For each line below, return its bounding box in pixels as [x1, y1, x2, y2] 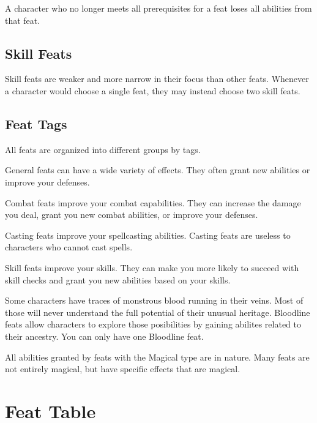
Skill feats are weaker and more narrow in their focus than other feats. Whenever [5, 72, 309, 85]
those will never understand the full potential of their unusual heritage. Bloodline [5, 305, 310, 318]
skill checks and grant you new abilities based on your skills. [5, 273, 231, 286]
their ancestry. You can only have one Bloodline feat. [5, 329, 204, 342]
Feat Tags [5, 114, 67, 133]
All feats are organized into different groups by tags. [5, 143, 201, 155]
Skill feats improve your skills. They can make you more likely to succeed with [5, 261, 299, 274]
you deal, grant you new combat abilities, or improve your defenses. [5, 208, 258, 221]
